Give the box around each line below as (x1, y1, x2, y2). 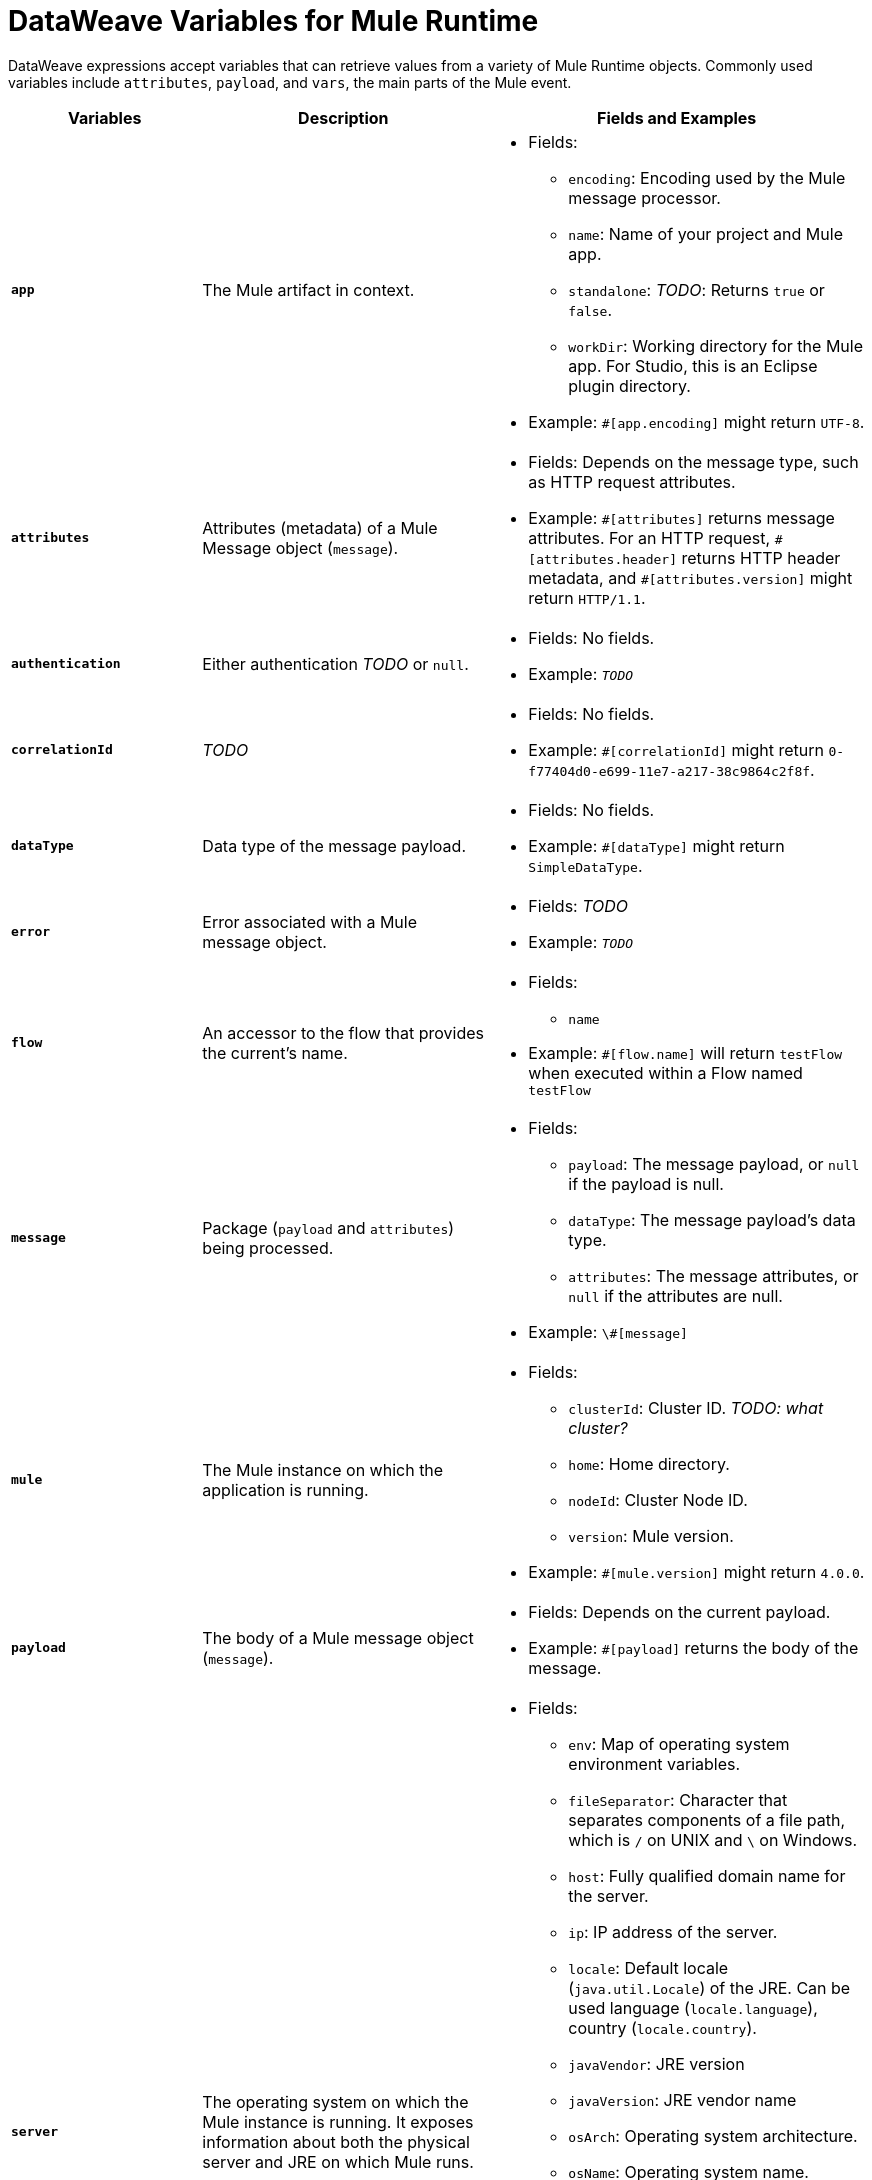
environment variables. (568, 1753, 741, 1774)
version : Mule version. (568, 1525, 734, 1546)
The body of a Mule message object (202, 1627, 474, 1648)
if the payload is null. (568, 1173, 724, 1194)
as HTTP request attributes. (528, 471, 736, 492)
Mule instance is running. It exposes (202, 2111, 474, 2132)
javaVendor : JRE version (568, 2053, 745, 2074)
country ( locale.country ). (568, 2017, 757, 2038)
